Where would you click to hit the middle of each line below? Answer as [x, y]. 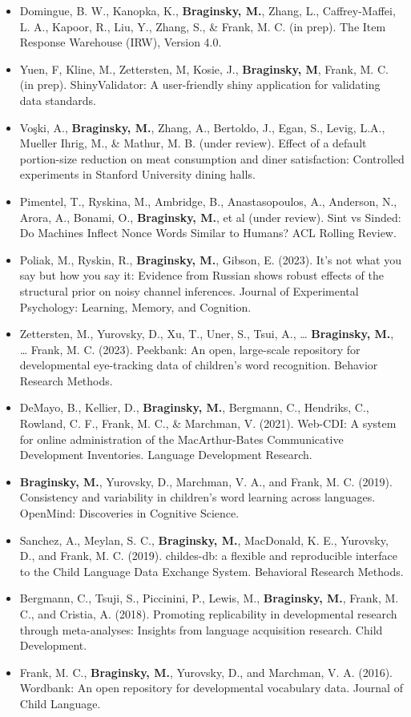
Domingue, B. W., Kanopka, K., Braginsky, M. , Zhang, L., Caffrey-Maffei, [208, 10]
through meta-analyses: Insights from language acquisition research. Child [201, 629]
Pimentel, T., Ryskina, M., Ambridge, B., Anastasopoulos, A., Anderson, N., [208, 201]
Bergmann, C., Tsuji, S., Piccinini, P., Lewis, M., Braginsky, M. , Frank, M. [209, 598]
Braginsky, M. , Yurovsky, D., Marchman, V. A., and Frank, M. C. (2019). [206, 481]
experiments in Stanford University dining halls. [137, 174]
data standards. [58, 100]
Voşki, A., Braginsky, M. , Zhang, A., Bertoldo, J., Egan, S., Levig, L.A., [202, 127]
